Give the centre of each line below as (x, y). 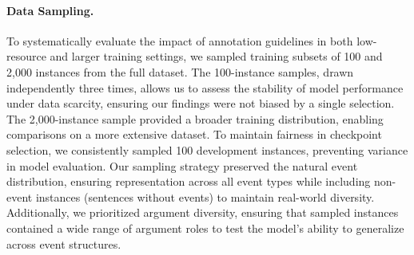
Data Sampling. (50, 10)
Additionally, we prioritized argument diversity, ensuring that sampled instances (203, 212)
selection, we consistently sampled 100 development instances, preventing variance (207, 149)
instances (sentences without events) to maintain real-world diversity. (205, 196)
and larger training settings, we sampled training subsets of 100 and (216, 56)
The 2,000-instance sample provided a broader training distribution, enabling (195, 118)
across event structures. (64, 243)
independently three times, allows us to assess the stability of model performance (205, 87)
